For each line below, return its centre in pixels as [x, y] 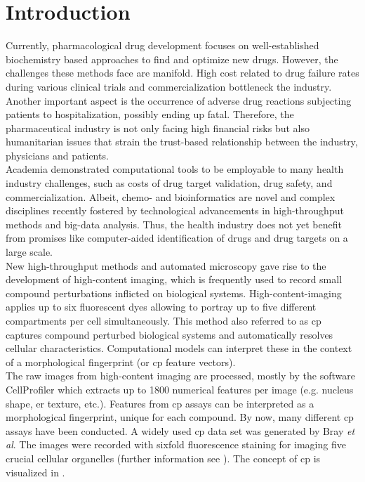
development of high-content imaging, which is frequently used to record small [174, 279]
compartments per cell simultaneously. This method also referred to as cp [164, 320]
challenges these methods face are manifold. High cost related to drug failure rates [182, 73]
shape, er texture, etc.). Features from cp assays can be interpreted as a [160, 403]
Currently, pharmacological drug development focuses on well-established [162, 45]
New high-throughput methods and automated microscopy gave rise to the [166, 265]
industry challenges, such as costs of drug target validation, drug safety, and [169, 183]
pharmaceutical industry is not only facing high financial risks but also [158, 128]
